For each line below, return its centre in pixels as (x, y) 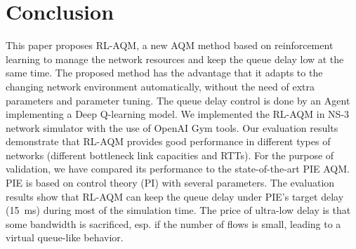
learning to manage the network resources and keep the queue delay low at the (175, 59)
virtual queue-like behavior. (65, 237)
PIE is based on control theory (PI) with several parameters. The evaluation (170, 183)
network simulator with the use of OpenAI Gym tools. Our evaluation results (172, 127)
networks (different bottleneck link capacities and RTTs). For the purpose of (170, 155)
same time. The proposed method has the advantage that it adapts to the (164, 73)
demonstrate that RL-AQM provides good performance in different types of (168, 141)
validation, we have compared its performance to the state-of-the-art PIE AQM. (178, 169)
